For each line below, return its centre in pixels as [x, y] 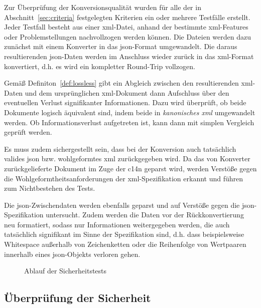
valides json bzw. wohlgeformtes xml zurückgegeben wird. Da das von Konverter [127, 159]
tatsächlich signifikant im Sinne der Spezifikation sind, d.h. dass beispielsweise [124, 234]
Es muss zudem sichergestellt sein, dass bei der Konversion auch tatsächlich [120, 148]
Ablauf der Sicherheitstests [66, 271]
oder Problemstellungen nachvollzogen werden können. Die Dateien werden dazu [127, 36]
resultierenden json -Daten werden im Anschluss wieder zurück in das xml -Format [129, 56]
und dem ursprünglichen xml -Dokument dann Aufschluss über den [127, 92]
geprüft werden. [28, 132]
